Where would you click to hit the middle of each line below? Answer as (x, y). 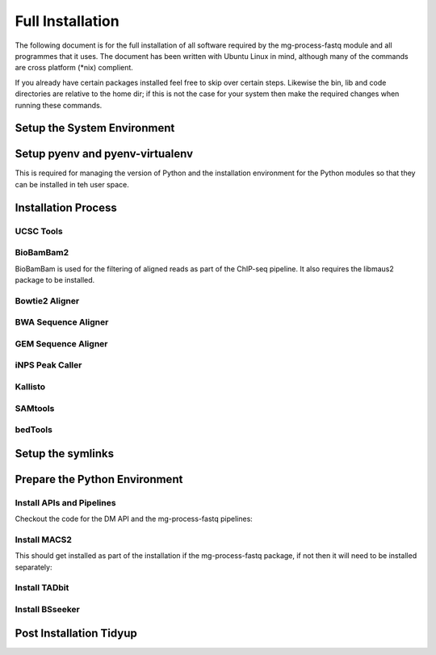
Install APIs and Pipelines (65, 502)
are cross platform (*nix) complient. (74, 68)
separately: (34, 567)
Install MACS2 (44, 540)
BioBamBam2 (42, 253)
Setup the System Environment (95, 128)
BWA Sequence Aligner (62, 322)
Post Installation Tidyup (76, 633)
